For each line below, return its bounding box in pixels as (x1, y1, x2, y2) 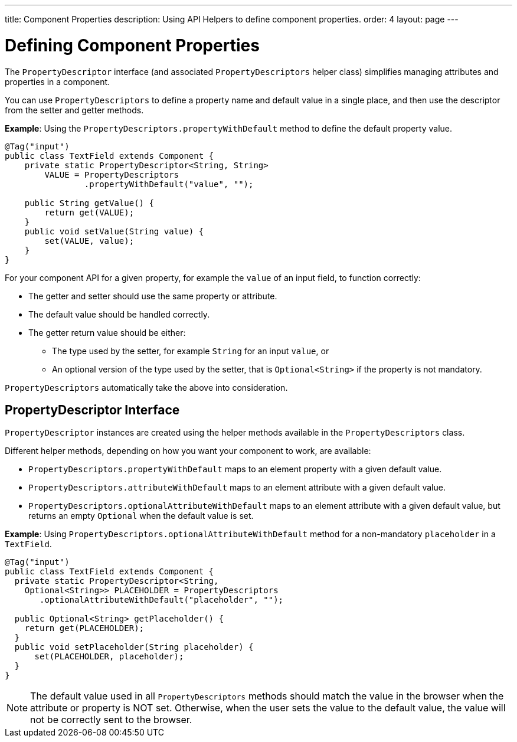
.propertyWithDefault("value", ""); (84, 179, 254, 189)
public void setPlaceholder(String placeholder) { (14, 642, 254, 652)
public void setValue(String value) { (24, 226, 204, 236)
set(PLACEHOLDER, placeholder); (34, 652, 184, 662)
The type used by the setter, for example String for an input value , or (52, 345, 329, 356)
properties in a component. (5, 76, 110, 87)
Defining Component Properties (5, 35, 260, 55)
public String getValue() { (24, 198, 154, 208)
